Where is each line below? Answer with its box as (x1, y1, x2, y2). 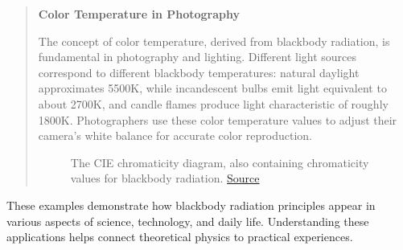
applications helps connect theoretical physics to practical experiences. (6, 228, 353, 245)
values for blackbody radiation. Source (70, 170, 260, 186)
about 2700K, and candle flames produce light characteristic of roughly (38, 95, 389, 112)
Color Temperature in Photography (38, 6, 240, 22)
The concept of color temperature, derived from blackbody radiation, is (38, 32, 390, 49)
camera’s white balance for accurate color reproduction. (38, 127, 312, 144)
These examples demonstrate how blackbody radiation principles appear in (6, 196, 376, 213)
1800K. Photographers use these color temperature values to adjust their (38, 111, 397, 128)
